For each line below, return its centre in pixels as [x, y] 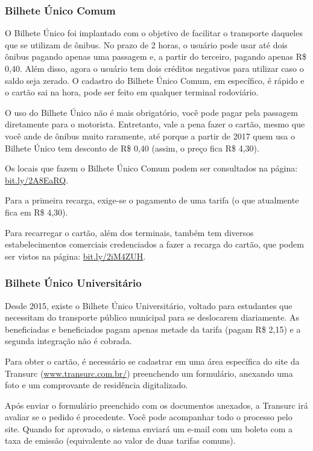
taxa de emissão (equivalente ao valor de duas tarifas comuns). [120, 440]
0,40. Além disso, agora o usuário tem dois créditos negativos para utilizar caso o [154, 68]
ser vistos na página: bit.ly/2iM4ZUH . [75, 256]
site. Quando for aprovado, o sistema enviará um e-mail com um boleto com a [149, 428]
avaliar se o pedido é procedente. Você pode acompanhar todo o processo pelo [149, 417]
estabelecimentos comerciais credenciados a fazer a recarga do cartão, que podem [154, 244]
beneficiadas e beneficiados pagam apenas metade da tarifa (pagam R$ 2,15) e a [153, 329]
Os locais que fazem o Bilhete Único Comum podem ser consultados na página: [151, 168]
